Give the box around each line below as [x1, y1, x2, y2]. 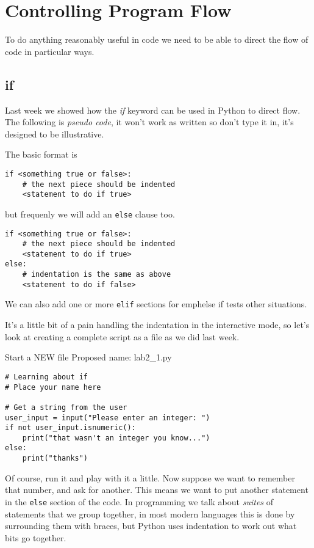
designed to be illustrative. [5, 127, 104, 140]
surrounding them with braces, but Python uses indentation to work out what [5, 519, 297, 532]
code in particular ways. [5, 45, 95, 57]
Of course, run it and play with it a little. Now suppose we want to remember [5, 471, 295, 484]
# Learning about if [5, 372, 88, 381]
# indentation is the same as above [22, 270, 171, 279]
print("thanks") [22, 454, 88, 463]
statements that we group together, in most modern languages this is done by [5, 507, 295, 520]
